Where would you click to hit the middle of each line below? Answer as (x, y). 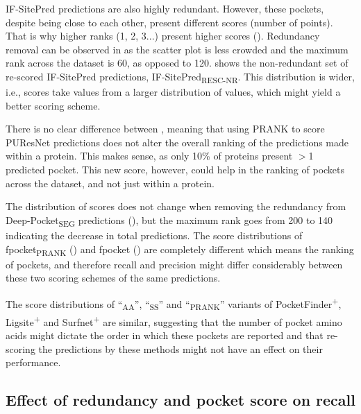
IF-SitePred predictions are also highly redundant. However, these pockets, (165, 8)
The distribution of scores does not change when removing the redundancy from (176, 206)
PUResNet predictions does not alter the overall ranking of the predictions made (177, 142)
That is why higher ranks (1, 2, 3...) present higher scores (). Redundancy (163, 36)
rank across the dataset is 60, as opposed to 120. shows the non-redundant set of (177, 63)
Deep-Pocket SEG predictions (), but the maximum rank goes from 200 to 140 (169, 221)
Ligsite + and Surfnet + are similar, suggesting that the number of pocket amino (174, 320)
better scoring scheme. (53, 105)
